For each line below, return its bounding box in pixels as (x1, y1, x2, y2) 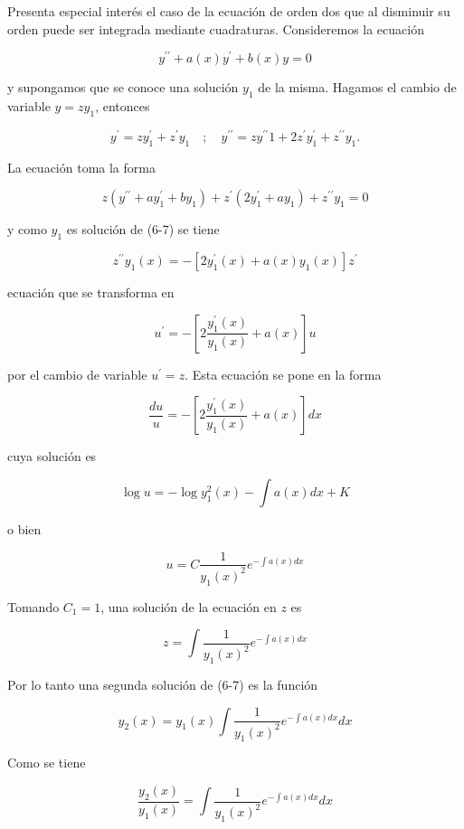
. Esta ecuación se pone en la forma (185, 364, 382, 383)
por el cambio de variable (7, 364, 147, 383)
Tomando (7, 597, 60, 616)
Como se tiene (7, 753, 86, 772)
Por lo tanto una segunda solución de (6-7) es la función (7, 675, 318, 694)
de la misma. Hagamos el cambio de (258, 78, 457, 97)
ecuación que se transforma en (7, 283, 175, 302)
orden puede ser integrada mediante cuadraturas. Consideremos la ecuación (7, 19, 424, 38)
